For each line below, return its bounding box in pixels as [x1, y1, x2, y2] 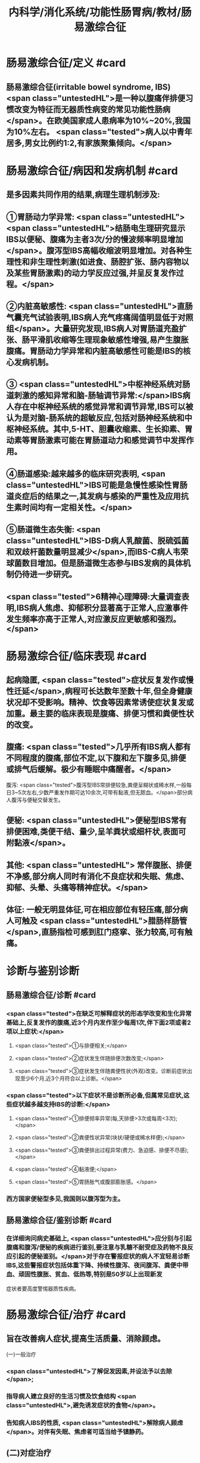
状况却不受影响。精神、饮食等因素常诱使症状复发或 [6, 697, 194, 708]
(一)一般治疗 [6, 1351, 37, 1358]
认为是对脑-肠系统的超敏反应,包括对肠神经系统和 [6, 413, 185, 423]
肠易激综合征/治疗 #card [6, 1308, 126, 1322]
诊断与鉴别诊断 [6, 964, 80, 978]
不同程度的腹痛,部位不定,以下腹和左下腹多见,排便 [6, 753, 186, 763]
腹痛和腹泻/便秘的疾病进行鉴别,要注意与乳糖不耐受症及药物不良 [6, 1243, 187, 1252]
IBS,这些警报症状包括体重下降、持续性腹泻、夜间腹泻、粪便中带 [6, 1261, 189, 1269]
